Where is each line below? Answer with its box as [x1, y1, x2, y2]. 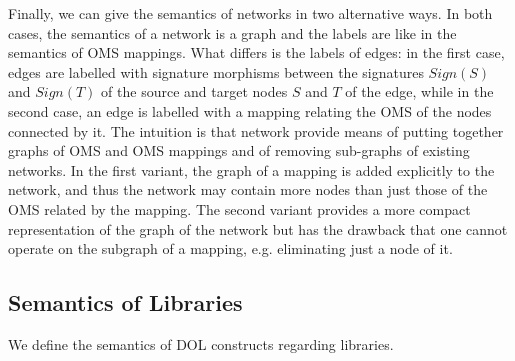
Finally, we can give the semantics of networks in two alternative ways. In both [8, 3, 493, 23]
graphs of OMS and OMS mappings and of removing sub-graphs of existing [8, 140, 470, 161]
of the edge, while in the [345, 81, 494, 102]
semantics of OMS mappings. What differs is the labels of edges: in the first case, [8, 42, 505, 63]
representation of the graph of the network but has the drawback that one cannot [8, 218, 508, 239]
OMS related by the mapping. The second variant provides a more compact [8, 198, 471, 219]
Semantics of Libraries [8, 287, 243, 318]
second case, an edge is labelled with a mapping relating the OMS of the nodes [8, 100, 492, 121]
